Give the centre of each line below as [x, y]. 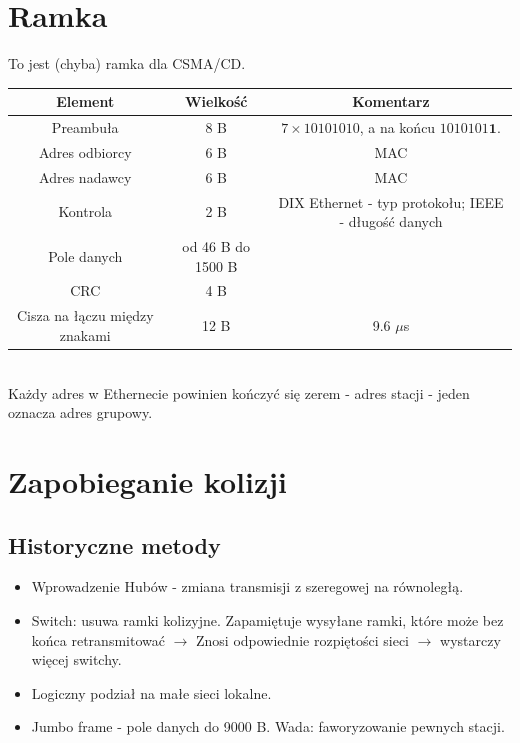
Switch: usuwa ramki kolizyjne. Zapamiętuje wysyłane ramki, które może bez [267, 619]
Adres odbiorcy [85, 151]
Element [85, 101]
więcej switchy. [76, 659]
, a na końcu [397, 127]
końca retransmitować [98, 639]
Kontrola [85, 211]
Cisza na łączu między [85, 315]
